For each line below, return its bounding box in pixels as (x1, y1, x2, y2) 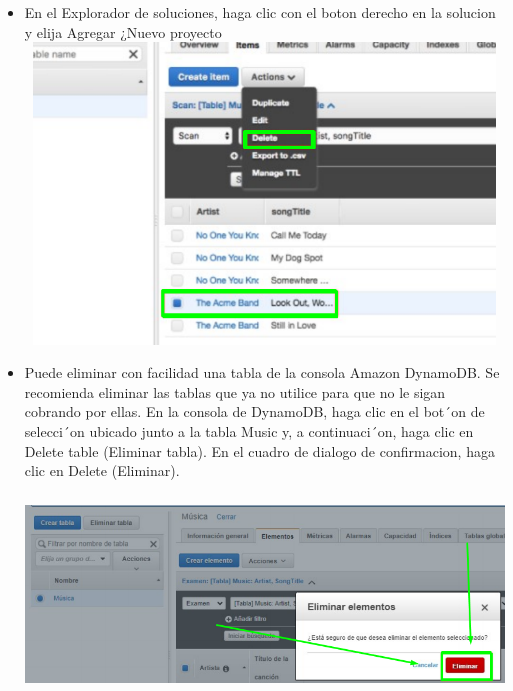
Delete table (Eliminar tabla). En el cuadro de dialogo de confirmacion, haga (24, 440, 495, 461)
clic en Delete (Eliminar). (24, 460, 180, 481)
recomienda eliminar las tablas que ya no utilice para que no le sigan (24, 381, 446, 402)
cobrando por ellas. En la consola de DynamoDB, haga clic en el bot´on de (24, 401, 485, 422)
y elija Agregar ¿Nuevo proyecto (24, 21, 222, 42)
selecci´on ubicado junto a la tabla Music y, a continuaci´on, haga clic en (24, 420, 474, 441)
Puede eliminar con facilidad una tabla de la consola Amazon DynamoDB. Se (24, 362, 500, 383)
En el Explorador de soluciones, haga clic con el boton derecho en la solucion (24, 2, 496, 22)
